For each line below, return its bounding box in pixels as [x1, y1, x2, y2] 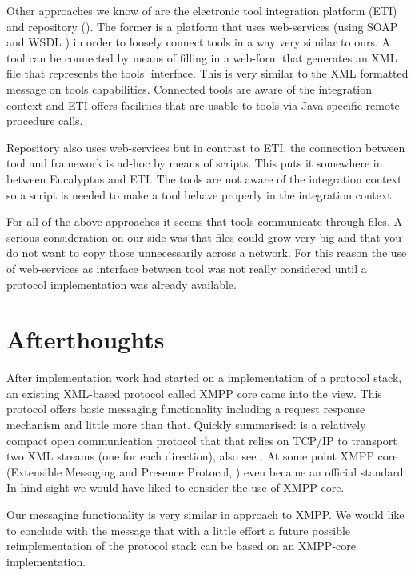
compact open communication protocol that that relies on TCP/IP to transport [6, 432, 397, 448]
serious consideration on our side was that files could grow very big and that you [6, 228, 402, 245]
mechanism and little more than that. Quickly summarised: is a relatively [6, 416, 366, 432]
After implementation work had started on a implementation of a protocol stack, [6, 369, 402, 386]
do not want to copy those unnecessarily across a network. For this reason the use [6, 244, 407, 261]
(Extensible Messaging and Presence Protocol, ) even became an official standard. [6, 463, 407, 480]
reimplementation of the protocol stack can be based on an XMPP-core [6, 537, 356, 554]
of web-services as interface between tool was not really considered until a [6, 259, 367, 276]
